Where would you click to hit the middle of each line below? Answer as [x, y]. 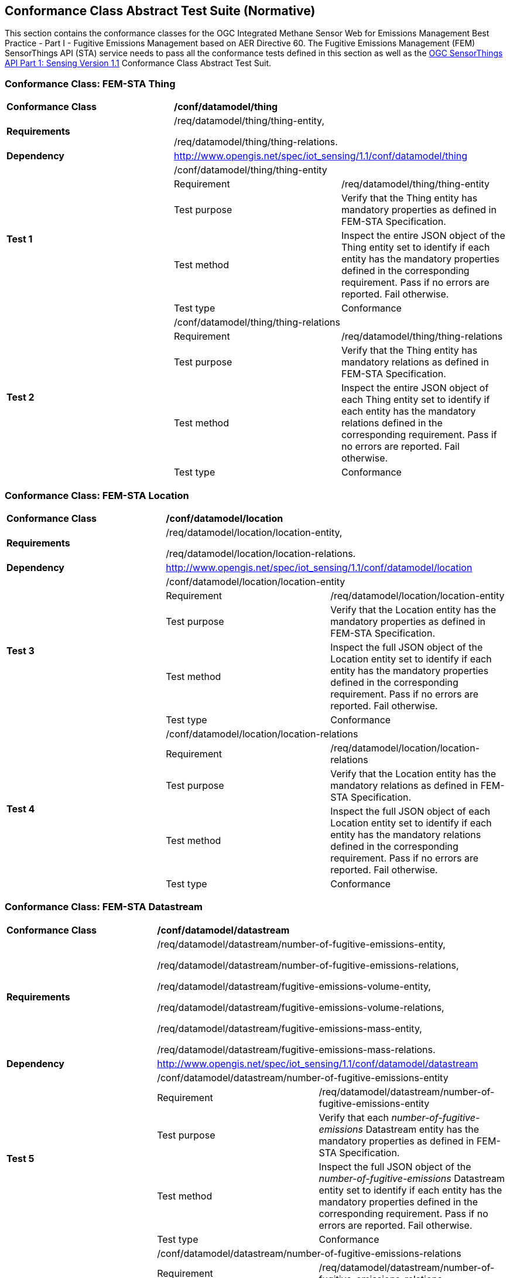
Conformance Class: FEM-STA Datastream [104, 907]
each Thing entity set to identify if [415, 400]
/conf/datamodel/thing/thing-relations [257, 322]
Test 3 [20, 650]
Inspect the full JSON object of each [410, 811]
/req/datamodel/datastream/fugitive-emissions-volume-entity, [294, 986]
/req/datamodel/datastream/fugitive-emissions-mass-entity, [290, 1028]
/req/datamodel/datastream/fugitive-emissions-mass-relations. [296, 1049]
